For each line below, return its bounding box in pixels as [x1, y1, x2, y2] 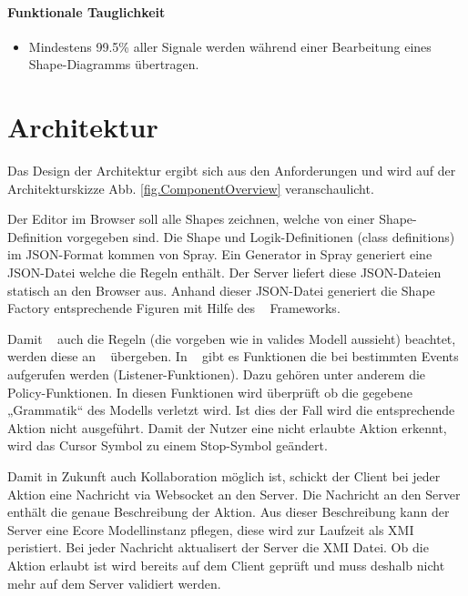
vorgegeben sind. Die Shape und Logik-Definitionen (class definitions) [66, 227, 455, 246]
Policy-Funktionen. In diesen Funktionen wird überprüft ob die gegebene [7, 382, 412, 401]
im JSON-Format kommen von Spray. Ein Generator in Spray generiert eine [7, 245, 432, 264]
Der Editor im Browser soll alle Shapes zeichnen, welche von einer [7, 209, 375, 228]
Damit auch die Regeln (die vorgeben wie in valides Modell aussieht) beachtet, [7, 328, 456, 348]
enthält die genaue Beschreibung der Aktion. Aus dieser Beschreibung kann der [7, 502, 450, 521]
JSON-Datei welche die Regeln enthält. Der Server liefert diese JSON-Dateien [7, 263, 442, 282]
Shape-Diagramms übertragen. [28, 55, 199, 74]
